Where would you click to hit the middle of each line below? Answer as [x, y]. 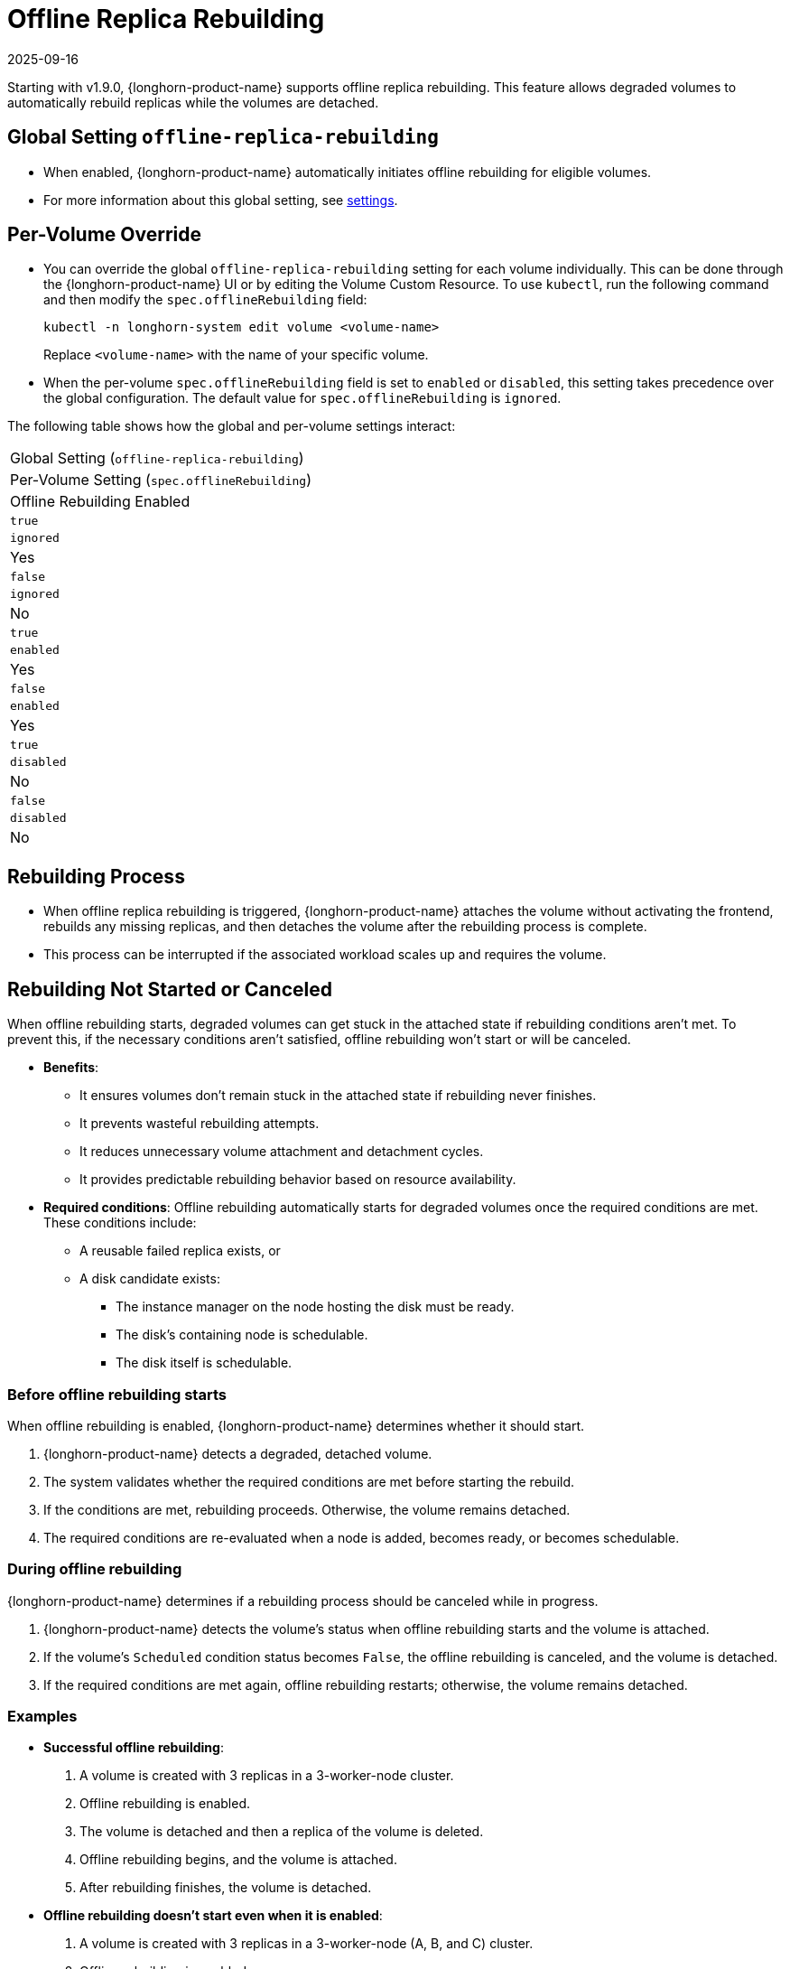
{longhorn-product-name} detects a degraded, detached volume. [238, 1453]
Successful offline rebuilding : [134, 1748]
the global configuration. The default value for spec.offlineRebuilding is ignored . [302, 398]
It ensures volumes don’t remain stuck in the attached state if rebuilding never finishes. [338, 1096]
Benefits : [71, 1068]
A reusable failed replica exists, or [180, 1251]
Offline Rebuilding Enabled [100, 502]
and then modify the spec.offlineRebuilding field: [205, 300]
